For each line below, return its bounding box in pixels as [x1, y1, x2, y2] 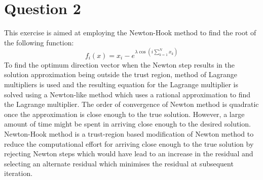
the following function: [4, 37, 74, 47]
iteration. [4, 168, 33, 178]
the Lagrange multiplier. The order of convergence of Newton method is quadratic [4, 99, 259, 109]
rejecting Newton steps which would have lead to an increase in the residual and [4, 148, 253, 159]
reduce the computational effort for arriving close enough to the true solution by [4, 138, 254, 149]
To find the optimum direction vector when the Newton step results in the [4, 59, 235, 70]
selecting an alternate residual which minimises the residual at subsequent [4, 158, 234, 168]
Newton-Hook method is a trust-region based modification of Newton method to [4, 128, 254, 139]
